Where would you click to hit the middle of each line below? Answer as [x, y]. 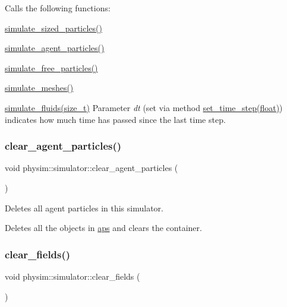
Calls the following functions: [58, 8]
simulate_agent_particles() [55, 48]
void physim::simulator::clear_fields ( [72, 276]
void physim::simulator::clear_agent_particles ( [92, 168]
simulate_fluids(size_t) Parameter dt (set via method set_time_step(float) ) [144, 107]
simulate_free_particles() [51, 67]
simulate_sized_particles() [53, 28]
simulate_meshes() [39, 88]
